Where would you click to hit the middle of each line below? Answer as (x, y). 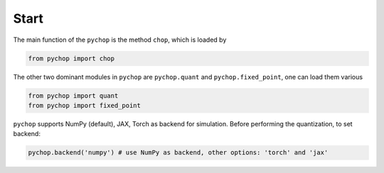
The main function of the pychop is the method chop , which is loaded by (120, 40)
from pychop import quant (73, 95)
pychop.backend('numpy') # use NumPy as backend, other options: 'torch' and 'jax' (178, 153)
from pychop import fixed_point (85, 105)
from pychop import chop (71, 58)
